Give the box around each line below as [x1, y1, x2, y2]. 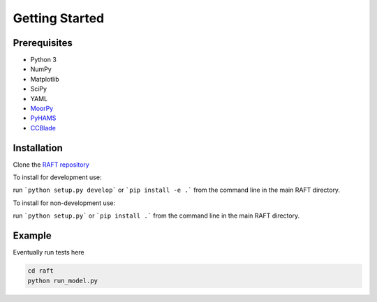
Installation [13, 142, 63, 153]
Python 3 [30, 56, 57, 64]
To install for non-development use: [13, 199, 115, 207]
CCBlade [30, 123, 56, 132]
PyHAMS [30, 114, 57, 122]
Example [13, 230, 52, 242]
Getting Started [13, 10, 105, 26]
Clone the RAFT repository [13, 160, 90, 169]
